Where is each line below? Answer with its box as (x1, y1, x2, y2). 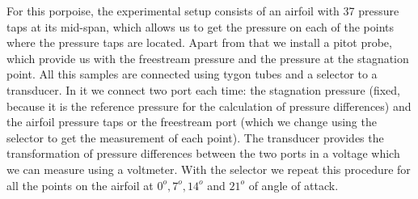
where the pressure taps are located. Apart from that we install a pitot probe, (6, 34, 392, 51)
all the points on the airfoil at (6, 176, 154, 193)
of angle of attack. (248, 176, 339, 193)
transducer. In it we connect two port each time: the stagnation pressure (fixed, (6, 81, 400, 98)
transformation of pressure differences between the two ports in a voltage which (6, 145, 400, 162)
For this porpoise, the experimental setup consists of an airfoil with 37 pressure (6, 2, 399, 19)
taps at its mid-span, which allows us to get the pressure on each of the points (6, 18, 394, 35)
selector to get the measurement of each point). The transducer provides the (6, 129, 384, 146)
